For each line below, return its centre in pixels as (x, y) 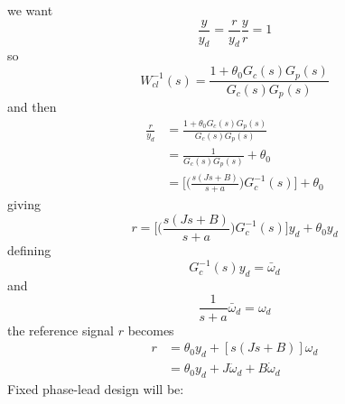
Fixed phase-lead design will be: (96, 388)
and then (32, 106)
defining (29, 249)
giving (24, 204)
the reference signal (61, 330)
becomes (151, 330)
